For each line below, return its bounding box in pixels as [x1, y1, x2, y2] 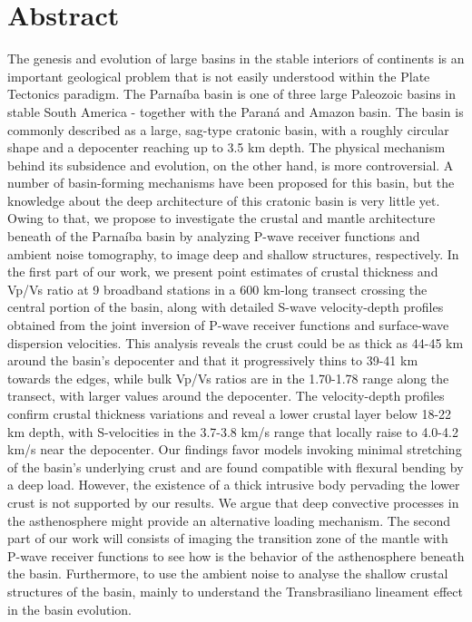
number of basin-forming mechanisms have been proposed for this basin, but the [7, 173, 455, 192]
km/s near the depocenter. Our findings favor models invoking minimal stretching [7, 440, 462, 459]
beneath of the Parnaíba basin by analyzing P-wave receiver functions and [7, 227, 420, 246]
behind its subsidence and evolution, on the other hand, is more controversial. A [7, 155, 454, 174]
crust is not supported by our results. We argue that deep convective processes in [7, 492, 459, 511]
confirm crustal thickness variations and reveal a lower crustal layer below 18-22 [7, 404, 452, 423]
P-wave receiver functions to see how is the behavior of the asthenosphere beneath [7, 546, 465, 565]
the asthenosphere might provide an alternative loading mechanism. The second [7, 510, 451, 530]
